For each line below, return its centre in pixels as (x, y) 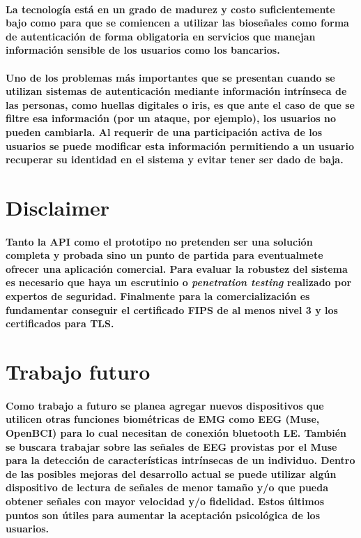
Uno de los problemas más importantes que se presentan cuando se (170, 77)
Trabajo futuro (78, 372)
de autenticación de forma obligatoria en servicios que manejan (161, 36)
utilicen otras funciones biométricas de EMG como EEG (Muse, (163, 419)
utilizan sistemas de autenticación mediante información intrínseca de (176, 91)
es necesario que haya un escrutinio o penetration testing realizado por (179, 282)
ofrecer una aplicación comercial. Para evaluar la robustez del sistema (177, 268)
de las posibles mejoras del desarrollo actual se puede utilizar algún (171, 473)
